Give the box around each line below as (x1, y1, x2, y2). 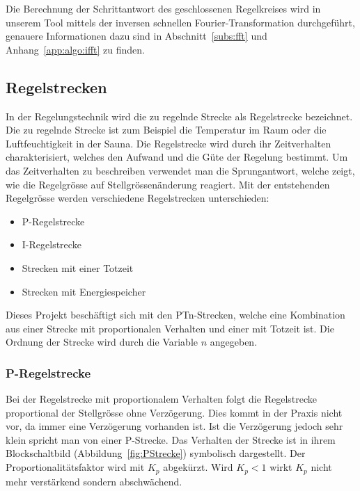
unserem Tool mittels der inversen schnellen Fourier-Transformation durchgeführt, (6, 15, 355, 29)
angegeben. (210, 335, 258, 349)
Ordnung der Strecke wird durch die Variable (6, 335, 198, 349)
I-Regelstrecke (22, 237, 81, 252)
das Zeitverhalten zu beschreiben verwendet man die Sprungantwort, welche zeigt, (6, 163, 355, 177)
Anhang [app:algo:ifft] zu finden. (6, 42, 145, 56)
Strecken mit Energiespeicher (22, 284, 146, 298)
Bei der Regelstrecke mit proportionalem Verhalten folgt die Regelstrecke (6, 392, 317, 406)
